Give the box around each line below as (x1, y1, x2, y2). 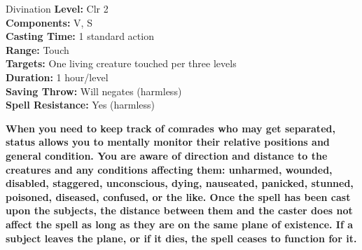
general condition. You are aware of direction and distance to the (6, 148, 328, 162)
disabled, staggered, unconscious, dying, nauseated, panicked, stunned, (6, 176, 354, 190)
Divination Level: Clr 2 (6, 1, 109, 15)
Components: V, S (6, 15, 92, 29)
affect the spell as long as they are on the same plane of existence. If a (6, 216, 354, 231)
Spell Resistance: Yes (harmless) (6, 97, 155, 112)
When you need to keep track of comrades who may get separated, (6, 120, 335, 135)
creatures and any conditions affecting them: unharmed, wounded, (6, 162, 333, 176)
